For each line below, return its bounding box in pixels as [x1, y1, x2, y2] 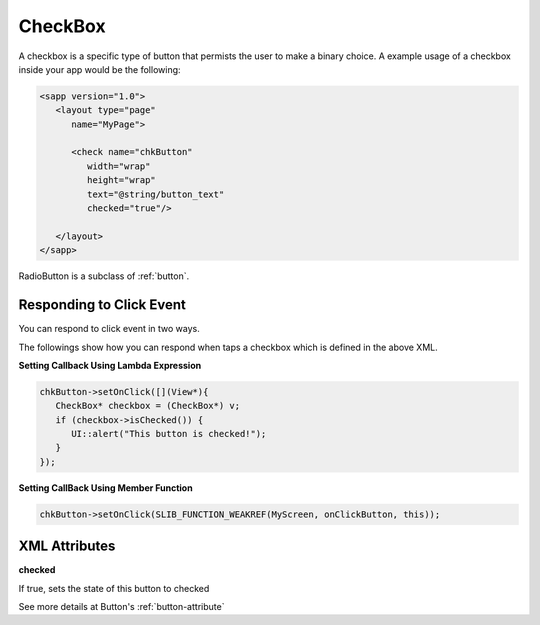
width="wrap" [86, 160, 151, 172]
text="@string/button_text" [86, 188, 225, 200]
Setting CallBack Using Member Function [18, 481, 194, 494]
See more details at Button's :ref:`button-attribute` [18, 601, 225, 613]
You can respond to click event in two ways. [18, 323, 200, 335]
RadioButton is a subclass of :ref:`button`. [18, 270, 190, 282]
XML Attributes [18, 538, 116, 555]
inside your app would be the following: [18, 63, 181, 75]
